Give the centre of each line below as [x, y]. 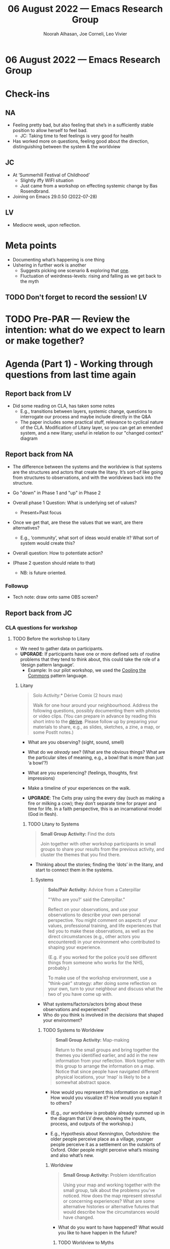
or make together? [45, 341]
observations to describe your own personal [94, 915]
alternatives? [26, 527]
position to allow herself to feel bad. [50, 130]
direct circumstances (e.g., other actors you [94, 936]
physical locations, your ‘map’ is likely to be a [103, 1077]
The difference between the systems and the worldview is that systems [87, 466]
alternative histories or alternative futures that [111, 1206]
